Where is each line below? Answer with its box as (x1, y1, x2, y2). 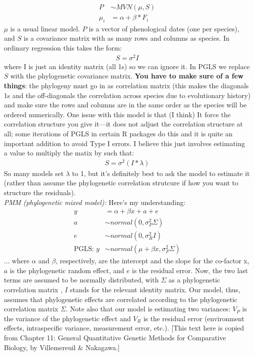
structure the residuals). (4, 187, 76, 197)
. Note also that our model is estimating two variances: (66, 304, 231, 314)
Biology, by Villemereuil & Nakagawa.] (4, 342, 120, 352)
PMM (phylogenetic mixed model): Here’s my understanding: (4, 197, 185, 207)
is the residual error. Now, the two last (132, 265, 248, 275)
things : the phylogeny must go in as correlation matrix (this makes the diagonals (4, 80, 249, 90)
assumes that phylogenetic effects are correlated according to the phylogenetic (4, 294, 237, 304)
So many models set (4, 168, 64, 178)
